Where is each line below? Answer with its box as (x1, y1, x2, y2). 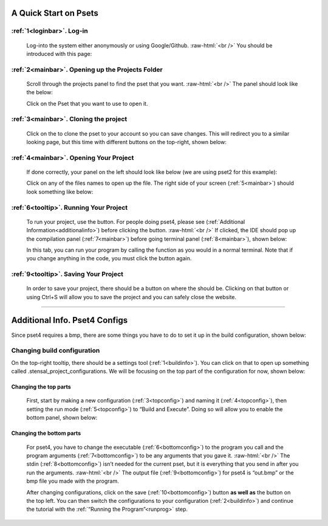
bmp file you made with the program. (26, 477, 120, 485)
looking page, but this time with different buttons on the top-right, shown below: (26, 139, 227, 146)
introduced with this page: (26, 50, 92, 57)
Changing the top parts (11, 383, 71, 390)
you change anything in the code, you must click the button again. (26, 255, 192, 262)
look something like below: (26, 188, 94, 195)
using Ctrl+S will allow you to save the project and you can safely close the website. (26, 293, 237, 300)
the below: (26, 89, 53, 96)
